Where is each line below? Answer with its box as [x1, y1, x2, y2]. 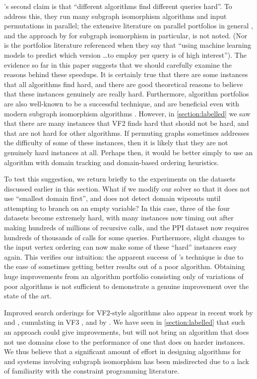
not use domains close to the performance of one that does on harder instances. [4, 336, 245, 347]
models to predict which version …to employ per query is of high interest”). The [4, 49, 247, 60]
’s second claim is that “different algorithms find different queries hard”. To [4, 1, 232, 11]
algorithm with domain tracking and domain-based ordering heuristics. [4, 157, 219, 167]
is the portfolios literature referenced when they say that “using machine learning [4, 40, 252, 50]
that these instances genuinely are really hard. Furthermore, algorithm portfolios [4, 89, 249, 99]
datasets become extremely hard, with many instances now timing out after [4, 212, 234, 223]
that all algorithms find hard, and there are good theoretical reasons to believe [4, 79, 243, 89]
